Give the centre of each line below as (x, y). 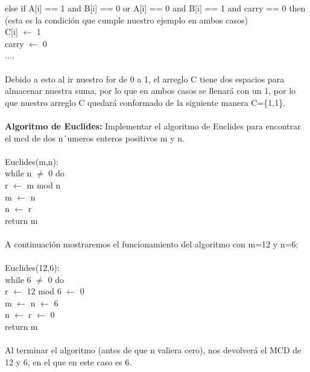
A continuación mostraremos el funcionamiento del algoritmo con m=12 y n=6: (152, 243)
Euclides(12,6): (32, 268)
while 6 (18, 279)
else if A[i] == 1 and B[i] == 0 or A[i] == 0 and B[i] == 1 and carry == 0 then (155, 8)
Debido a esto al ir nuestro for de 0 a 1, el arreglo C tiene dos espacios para (145, 79)
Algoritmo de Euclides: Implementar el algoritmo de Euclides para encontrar (153, 126)
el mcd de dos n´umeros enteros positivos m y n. (95, 138)
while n (18, 173)
